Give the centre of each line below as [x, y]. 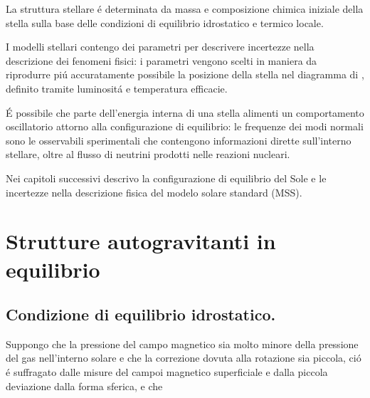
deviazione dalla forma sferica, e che [84, 386]
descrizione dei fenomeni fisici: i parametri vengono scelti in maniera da [162, 60]
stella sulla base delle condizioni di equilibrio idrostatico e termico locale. [165, 22]
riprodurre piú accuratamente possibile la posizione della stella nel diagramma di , [185, 74]
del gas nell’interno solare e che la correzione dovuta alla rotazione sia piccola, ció [184, 358]
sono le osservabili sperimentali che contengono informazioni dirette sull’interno [179, 140]
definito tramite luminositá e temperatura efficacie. [117, 88]
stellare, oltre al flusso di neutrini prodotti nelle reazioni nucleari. [148, 154]
